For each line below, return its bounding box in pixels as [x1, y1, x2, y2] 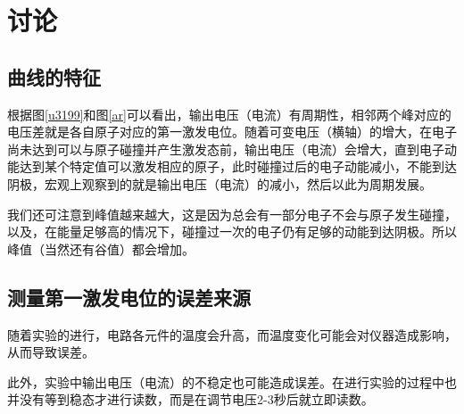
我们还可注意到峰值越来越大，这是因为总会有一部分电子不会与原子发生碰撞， [7, 204, 457, 223]
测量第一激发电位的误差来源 [7, 283, 251, 310]
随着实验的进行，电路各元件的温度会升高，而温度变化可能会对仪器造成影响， [7, 325, 457, 344]
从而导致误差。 [7, 343, 95, 361]
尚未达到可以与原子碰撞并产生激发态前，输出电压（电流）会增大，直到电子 [7, 139, 444, 158]
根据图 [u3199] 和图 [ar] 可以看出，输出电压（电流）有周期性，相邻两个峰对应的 [7, 104, 452, 123]
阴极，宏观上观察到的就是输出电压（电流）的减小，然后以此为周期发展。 [7, 174, 432, 193]
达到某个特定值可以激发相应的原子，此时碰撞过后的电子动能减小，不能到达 [19, 157, 457, 176]
